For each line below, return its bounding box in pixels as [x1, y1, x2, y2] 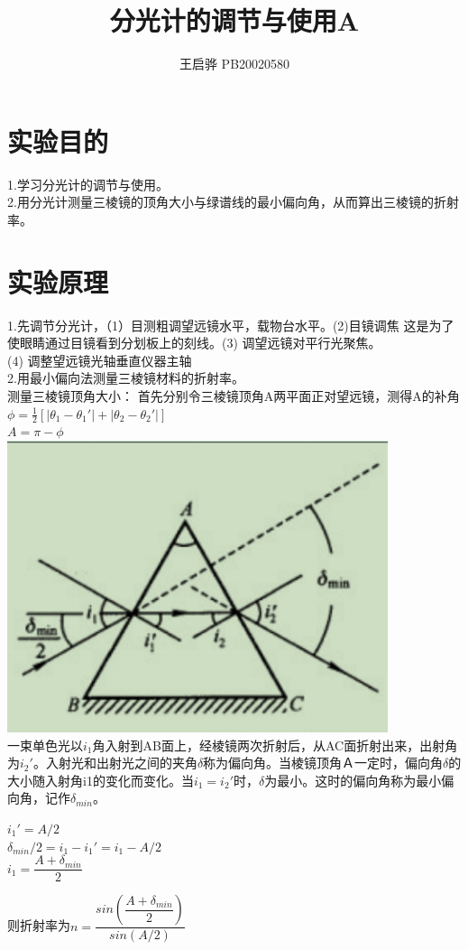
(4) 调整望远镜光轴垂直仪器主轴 [7, 350, 192, 369]
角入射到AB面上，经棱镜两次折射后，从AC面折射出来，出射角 [92, 735, 458, 754]
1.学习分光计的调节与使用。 [7, 174, 169, 193]
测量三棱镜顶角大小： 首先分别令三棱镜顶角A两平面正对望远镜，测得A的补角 [7, 386, 460, 405]
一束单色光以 [7, 735, 83, 754]
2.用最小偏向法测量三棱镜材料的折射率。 [7, 368, 244, 387]
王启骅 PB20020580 [179, 54, 290, 73]
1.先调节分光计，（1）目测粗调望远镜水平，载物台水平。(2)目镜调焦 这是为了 [7, 315, 454, 334]
